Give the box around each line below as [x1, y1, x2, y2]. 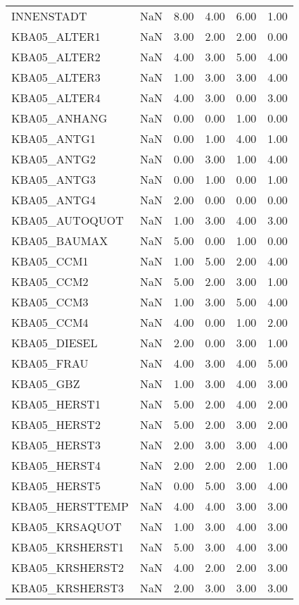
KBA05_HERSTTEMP [11, 498, 129, 514]
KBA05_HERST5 [11, 478, 101, 494]
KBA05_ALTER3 [11, 69, 101, 85]
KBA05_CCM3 [11, 294, 89, 310]
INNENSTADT [11, 8, 87, 24]
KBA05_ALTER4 [11, 89, 101, 106]
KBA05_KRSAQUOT [11, 518, 122, 535]
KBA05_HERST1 [11, 396, 101, 412]
